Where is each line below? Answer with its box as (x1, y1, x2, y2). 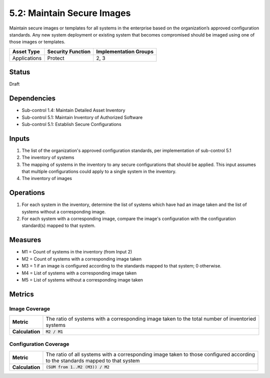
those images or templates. (9, 39, 65, 45)
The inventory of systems (21, 154, 74, 160)
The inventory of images (21, 175, 72, 181)
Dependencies (9, 94, 56, 102)
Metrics (9, 290, 34, 298)
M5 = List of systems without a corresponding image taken (21, 276, 143, 282)
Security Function (47, 48, 91, 55)
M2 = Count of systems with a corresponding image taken (21, 255, 142, 262)
